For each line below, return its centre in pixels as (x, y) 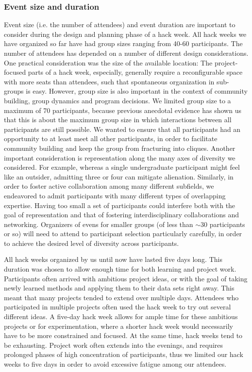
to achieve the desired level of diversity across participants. (92, 243)
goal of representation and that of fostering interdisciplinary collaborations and (122, 215)
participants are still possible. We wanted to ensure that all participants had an (122, 129)
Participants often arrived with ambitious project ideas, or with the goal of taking (126, 278)
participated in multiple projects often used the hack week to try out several (118, 307)
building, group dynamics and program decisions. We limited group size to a (118, 100)
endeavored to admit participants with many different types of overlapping (115, 195)
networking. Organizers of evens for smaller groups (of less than (99, 224)
